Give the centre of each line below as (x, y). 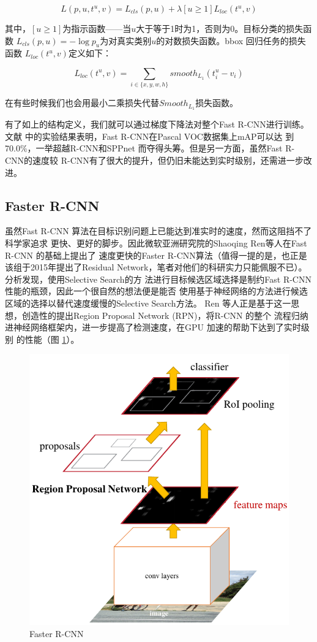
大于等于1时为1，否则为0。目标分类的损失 (220, 28)
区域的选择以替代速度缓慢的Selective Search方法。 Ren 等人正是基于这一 (148, 303)
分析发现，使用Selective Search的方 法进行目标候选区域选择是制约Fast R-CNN (158, 279)
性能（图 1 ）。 (52, 339)
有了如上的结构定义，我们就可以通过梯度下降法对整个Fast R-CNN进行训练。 (157, 124)
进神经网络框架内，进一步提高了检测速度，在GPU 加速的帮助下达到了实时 (153, 327)
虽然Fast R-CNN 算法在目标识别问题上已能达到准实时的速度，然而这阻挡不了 (158, 231)
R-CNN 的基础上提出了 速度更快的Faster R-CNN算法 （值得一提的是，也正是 (156, 255)
